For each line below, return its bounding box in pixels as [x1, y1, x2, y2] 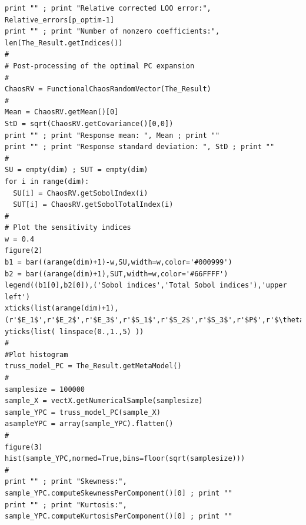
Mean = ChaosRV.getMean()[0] [5, 108, 119, 117]
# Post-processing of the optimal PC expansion [5, 61, 195, 70]
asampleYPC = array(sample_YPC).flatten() [5, 420, 174, 428]
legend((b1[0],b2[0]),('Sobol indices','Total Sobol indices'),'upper [5, 281, 287, 290]
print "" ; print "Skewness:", [5, 477, 127, 486]
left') [5, 292, 30, 301]
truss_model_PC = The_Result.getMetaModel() [5, 362, 182, 371]
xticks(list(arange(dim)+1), [5, 304, 119, 313]
